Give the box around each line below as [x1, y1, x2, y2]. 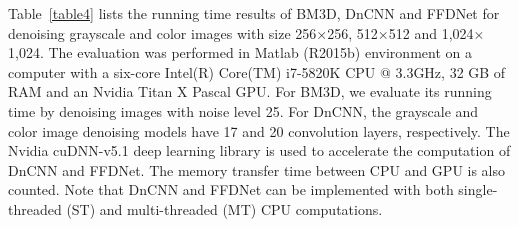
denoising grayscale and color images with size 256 [8, 22, 317, 43]
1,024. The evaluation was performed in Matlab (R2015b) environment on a [8, 42, 472, 63]
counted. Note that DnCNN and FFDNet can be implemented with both [8, 179, 454, 200]
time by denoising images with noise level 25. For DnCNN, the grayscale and [8, 100, 479, 121]
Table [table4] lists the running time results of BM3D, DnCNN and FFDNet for [8, 3, 500, 23]
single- [458, 179, 498, 200]
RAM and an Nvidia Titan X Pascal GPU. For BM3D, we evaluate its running [8, 81, 492, 102]
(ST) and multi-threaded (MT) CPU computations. [66, 198, 383, 219]
